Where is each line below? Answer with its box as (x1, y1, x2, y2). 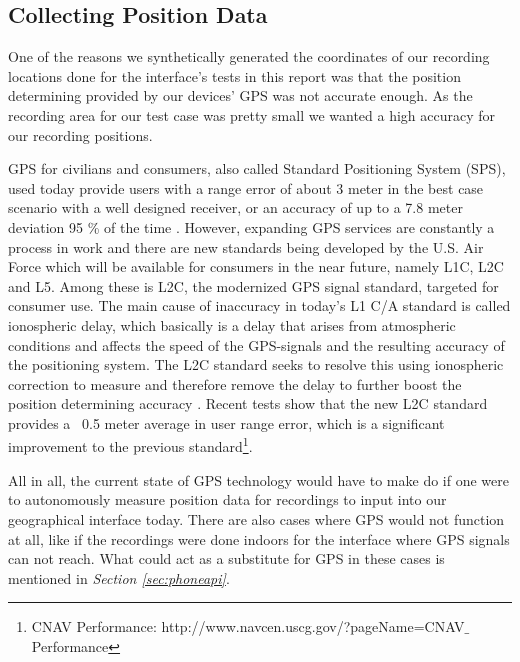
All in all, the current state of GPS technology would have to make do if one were (8, 469, 509, 490)
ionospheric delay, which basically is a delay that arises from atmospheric (8, 314, 456, 335)
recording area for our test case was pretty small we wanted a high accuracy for (8, 104, 496, 125)
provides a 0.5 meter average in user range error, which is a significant (8, 412, 445, 433)
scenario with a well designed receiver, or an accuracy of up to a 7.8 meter (8, 197, 463, 218)
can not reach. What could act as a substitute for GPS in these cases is (8, 548, 445, 569)
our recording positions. (8, 124, 153, 145)
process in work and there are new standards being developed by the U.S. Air (8, 236, 484, 257)
